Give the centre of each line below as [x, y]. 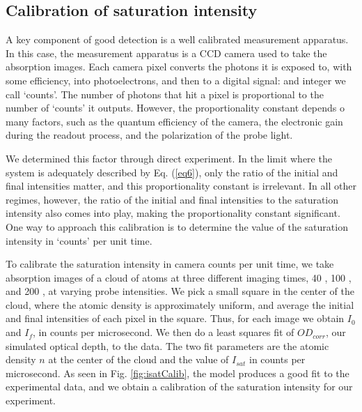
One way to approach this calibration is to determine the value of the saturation [177, 226]
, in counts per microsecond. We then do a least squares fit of [164, 332]
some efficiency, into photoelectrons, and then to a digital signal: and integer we [176, 80]
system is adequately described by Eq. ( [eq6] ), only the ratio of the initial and [172, 172]
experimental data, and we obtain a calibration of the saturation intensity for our [179, 387]
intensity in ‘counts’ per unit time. [79, 240]
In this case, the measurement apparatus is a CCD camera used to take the [166, 53]
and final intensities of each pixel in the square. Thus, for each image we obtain [175, 318]
